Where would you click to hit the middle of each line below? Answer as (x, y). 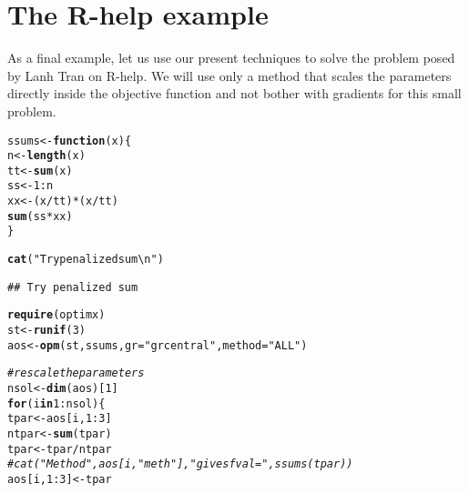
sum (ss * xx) (40, 216)
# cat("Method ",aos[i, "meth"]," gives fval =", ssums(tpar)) (180, 464)
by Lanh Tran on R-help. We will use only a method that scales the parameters (229, 75)
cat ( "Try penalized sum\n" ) (86, 260)
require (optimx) (56, 315)
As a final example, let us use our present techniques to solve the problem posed (231, 58)
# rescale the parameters (76, 373)
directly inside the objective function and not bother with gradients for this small (234, 93)
